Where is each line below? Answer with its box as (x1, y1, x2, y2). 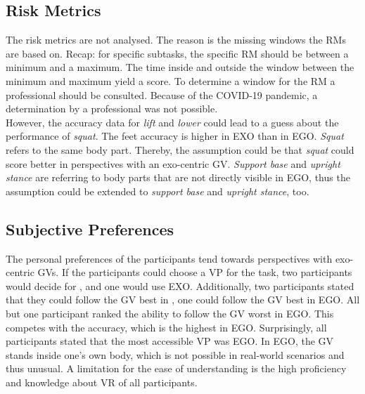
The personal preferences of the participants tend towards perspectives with (6, 251, 333, 265)
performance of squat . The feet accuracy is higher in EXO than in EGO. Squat (6, 129, 344, 143)
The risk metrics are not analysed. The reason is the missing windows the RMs (6, 32, 346, 47)
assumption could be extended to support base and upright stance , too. (6, 183, 309, 198)
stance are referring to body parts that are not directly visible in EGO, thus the (6, 170, 350, 185)
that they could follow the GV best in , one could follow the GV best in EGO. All (6, 292, 360, 307)
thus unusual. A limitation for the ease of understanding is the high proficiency (6, 361, 347, 376)
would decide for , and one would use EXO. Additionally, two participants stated (6, 278, 354, 293)
